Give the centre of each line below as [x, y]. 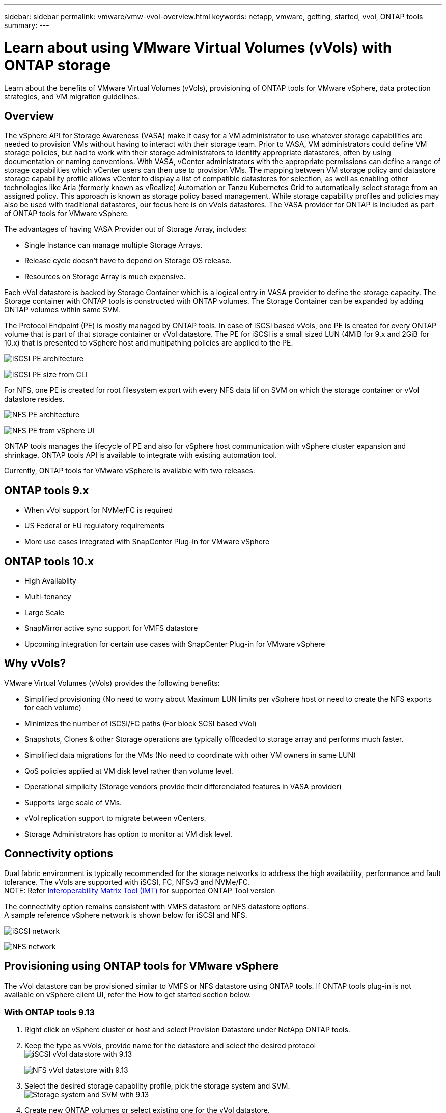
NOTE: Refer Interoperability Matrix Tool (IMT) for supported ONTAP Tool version [140, 890]
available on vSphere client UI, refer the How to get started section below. [128, 994]
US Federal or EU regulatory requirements [95, 526]
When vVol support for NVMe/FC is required [99, 510]
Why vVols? [35, 664]
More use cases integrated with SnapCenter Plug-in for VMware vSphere [147, 542]
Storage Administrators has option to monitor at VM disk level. [128, 834]
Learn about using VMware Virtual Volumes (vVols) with [198, 48]
